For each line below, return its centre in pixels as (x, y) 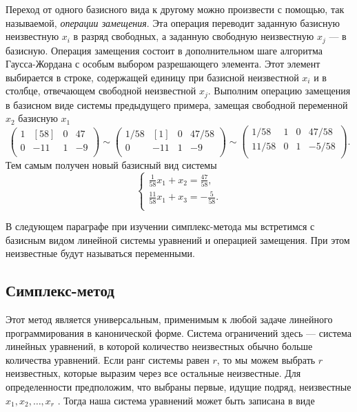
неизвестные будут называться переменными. (100, 253)
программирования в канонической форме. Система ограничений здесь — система (178, 332)
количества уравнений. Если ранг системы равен (108, 359)
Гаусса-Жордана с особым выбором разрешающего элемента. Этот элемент (163, 64)
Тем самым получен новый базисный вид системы (111, 165)
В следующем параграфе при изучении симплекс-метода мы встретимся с (160, 226)
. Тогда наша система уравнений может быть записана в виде (186, 400)
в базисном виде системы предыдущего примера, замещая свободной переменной (177, 104)
